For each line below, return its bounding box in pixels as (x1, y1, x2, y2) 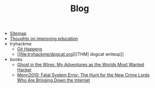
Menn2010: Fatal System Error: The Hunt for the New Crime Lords (17, 72, 150, 78)
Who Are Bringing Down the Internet (17, 77, 90, 83)
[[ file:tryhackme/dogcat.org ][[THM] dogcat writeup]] (17, 51, 124, 57)
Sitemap (9, 30, 27, 37)
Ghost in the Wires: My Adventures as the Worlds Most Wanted (17, 62, 144, 67)
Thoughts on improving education (9, 36, 78, 42)
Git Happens (17, 46, 43, 52)
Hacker (17, 67, 32, 73)
